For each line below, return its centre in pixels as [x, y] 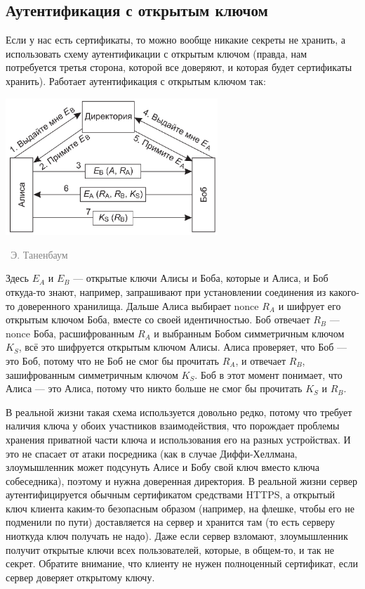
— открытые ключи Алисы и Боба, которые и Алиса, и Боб [201, 278]
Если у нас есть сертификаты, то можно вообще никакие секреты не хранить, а [176, 40]
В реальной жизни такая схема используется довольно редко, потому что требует [179, 412]
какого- [344, 291]
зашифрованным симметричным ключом [92, 374]
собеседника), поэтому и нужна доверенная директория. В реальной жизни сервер [182, 480]
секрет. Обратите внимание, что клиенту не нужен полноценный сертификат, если [182, 563]
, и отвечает [261, 360]
